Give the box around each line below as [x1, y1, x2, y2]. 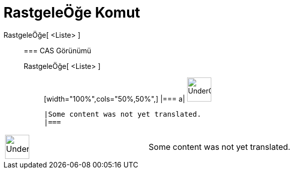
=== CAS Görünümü [24, 46, 91, 55]
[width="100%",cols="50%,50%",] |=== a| [44, 94, 185, 103]
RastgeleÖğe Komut [4, 4, 140, 21]
